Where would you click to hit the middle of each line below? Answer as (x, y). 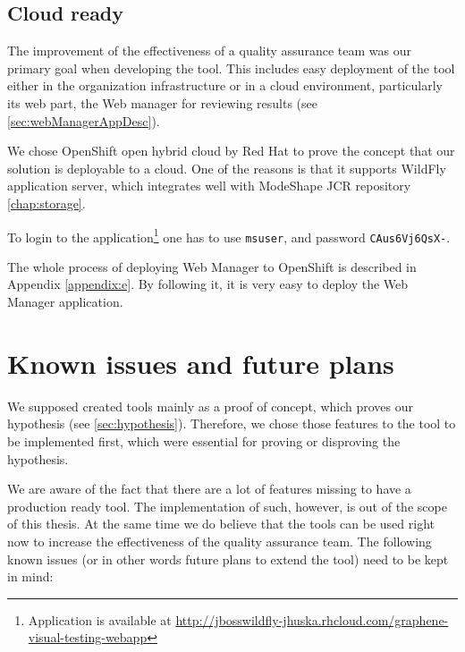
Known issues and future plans (201, 363)
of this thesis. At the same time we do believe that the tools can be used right (221, 524)
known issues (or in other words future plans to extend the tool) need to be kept (228, 559)
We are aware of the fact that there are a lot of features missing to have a (209, 489)
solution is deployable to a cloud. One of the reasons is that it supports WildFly (227, 168)
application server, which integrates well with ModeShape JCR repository (209, 186)
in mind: (30, 576)
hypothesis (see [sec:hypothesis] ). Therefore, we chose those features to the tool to (232, 423)
